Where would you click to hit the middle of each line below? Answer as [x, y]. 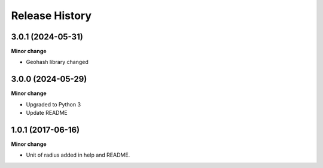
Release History [51, 16]
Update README [47, 113]
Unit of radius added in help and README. [78, 155]
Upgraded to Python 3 [53, 104]
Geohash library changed [57, 62]
